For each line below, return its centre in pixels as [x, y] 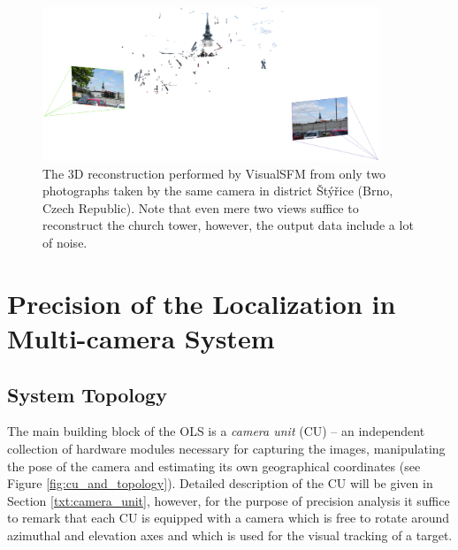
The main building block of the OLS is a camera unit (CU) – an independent [216, 431]
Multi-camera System [141, 337]
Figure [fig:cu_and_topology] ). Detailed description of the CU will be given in [220, 483]
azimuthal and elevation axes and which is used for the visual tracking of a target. [230, 535]
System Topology [87, 394]
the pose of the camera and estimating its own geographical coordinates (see [214, 466]
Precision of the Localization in [202, 303]
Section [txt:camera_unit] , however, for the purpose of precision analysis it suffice [229, 500]
